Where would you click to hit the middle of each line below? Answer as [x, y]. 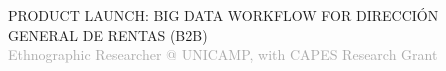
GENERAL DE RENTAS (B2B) [108, 34]
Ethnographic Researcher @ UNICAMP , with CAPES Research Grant [223, 54]
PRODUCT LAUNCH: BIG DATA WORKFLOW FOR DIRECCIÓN [223, 15]
